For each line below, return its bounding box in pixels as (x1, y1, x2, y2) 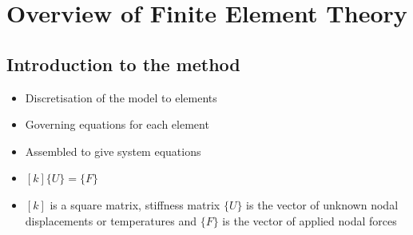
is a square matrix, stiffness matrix (50, 196, 220, 213)
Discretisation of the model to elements (25, 89, 217, 106)
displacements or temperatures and (25, 212, 197, 229)
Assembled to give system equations (25, 142, 201, 159)
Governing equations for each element (25, 116, 209, 133)
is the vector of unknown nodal (246, 196, 399, 213)
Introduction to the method (6, 51, 240, 76)
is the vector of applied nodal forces (222, 212, 397, 229)
